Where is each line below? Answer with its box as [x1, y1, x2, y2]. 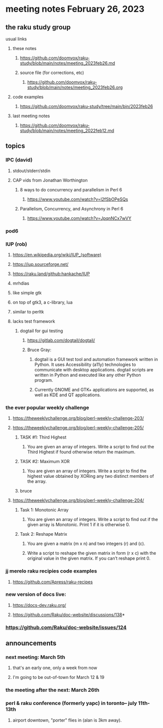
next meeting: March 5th [5, 654, 65, 661]
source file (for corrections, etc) [20, 70, 84, 76]
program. [34, 377, 53, 383]
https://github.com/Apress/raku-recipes [12, 579, 93, 585]
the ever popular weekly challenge [5, 404, 89, 411]
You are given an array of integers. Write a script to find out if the [27, 517, 158, 522]
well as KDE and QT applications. [34, 391, 102, 398]
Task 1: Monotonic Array [20, 507, 69, 513]
